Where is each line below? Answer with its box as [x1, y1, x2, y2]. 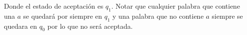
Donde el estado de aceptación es [4, 1, 104, 11]
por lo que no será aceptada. [47, 21, 133, 31]
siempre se [212, 11, 243, 21]
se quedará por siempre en [23, 11, 102, 21]
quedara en [4, 21, 37, 31]
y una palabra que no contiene [112, 11, 204, 21]
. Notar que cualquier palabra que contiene [111, 1, 240, 11]
